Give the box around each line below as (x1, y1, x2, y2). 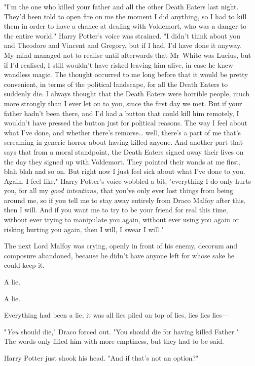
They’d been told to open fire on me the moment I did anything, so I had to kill (4, 11, 247, 21)
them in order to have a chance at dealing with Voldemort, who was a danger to (4, 21, 247, 31)
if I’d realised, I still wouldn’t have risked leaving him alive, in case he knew (4, 59, 233, 70)
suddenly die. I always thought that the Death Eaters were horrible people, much (4, 88, 250, 99)
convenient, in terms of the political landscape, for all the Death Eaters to (4, 79, 228, 89)
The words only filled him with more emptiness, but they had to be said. (4, 336, 224, 346)
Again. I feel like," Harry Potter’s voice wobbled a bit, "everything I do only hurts (4, 175, 251, 186)
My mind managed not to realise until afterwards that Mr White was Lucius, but (4, 49, 251, 60)
